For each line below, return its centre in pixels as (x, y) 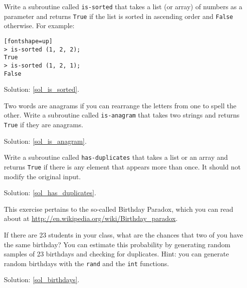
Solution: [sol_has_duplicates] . (50, 193)
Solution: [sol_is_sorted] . (42, 89)
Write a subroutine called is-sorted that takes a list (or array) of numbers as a (123, 6)
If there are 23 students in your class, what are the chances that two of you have (123, 234)
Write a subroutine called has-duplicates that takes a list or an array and (116, 157)
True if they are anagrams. (44, 125)
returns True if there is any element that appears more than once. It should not (123, 166)
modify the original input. (42, 176)
